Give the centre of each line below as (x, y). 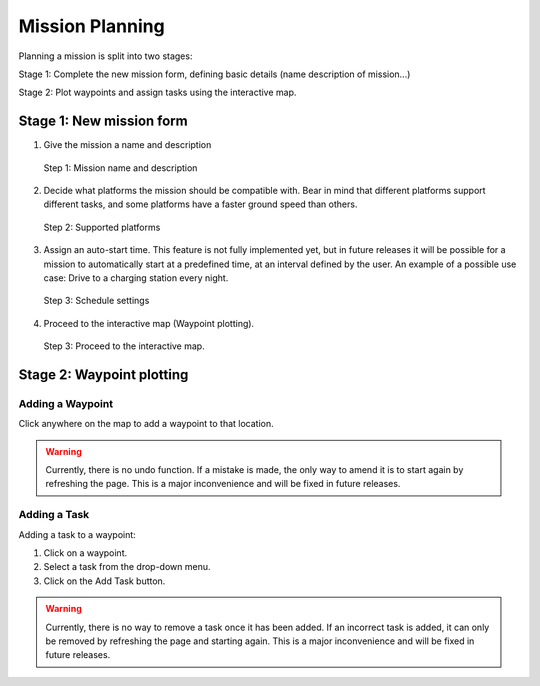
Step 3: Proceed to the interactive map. (124, 346)
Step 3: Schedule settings (96, 301)
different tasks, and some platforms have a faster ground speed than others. (200, 204)
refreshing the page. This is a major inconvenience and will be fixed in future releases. (223, 484)
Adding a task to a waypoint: (77, 534)
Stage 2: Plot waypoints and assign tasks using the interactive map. (157, 92)
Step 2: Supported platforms (102, 227)
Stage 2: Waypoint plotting (103, 374)
